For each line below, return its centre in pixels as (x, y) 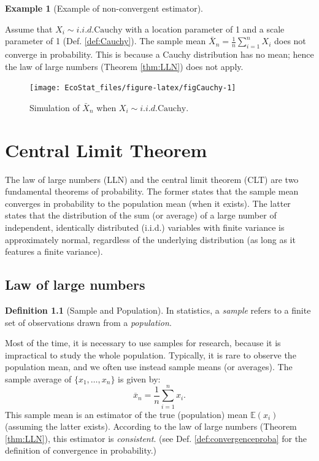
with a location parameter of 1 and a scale (205, 29)
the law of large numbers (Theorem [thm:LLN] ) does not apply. (124, 66)
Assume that (29, 29)
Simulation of (55, 107)
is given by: (139, 378)
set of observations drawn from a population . (88, 322)
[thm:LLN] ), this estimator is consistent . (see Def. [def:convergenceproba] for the (156, 438)
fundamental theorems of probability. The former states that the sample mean (152, 191)
